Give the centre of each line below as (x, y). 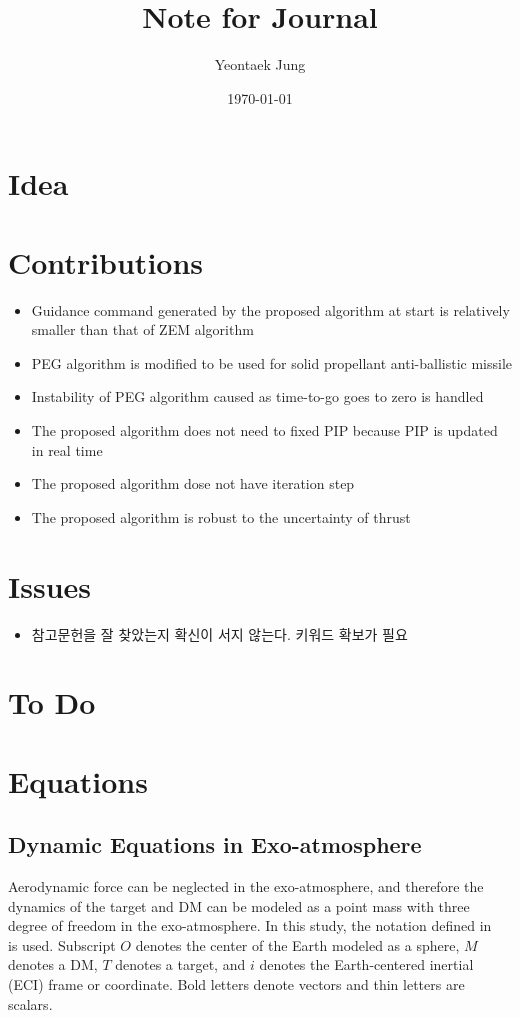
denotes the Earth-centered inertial (366, 964)
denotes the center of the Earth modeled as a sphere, (297, 944)
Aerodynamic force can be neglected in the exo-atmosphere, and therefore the (246, 886)
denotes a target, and (180, 964)
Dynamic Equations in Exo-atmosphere (215, 844)
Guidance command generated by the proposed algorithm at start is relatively (270, 309)
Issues (49, 585)
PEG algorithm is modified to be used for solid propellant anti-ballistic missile (272, 362)
